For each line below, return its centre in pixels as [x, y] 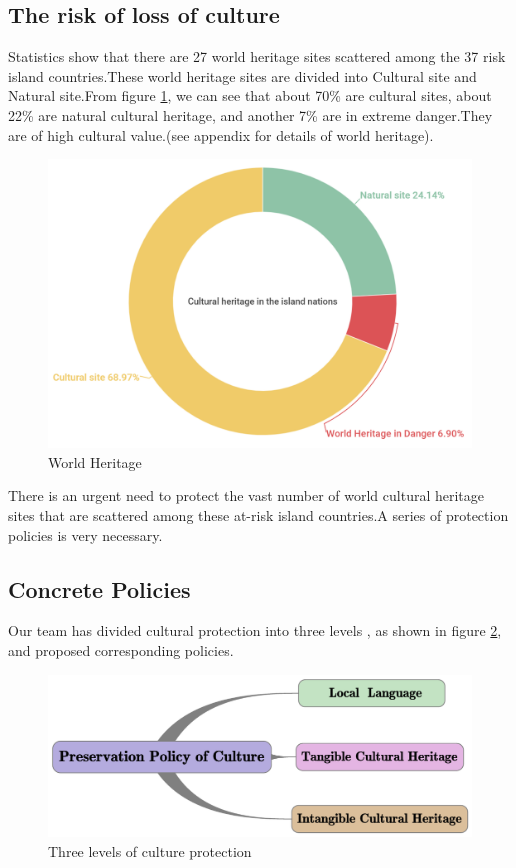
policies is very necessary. [85, 534]
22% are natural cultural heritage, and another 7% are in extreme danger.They [250, 114]
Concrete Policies [99, 588]
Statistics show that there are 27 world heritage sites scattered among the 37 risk [257, 56]
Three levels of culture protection [150, 850]
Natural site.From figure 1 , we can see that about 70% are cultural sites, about [250, 95]
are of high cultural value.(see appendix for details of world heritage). [221, 134]
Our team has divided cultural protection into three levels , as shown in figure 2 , [255, 630]
